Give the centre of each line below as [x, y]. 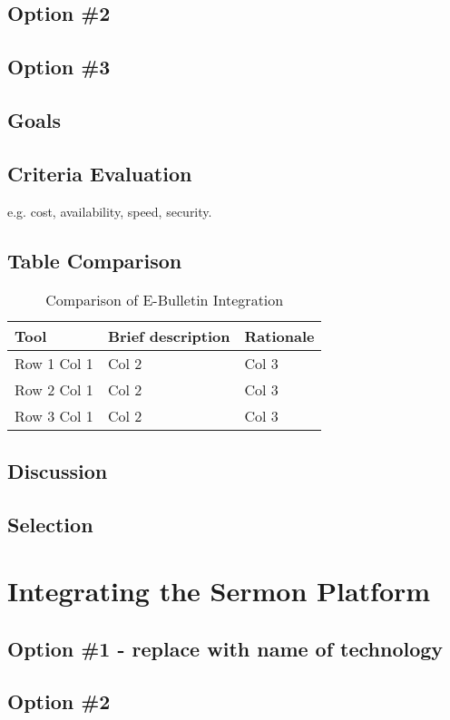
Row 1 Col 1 [54, 364]
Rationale [279, 336]
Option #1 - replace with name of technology [225, 648]
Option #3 [59, 67]
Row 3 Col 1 [54, 416]
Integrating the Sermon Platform [219, 591]
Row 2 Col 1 [54, 390]
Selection [50, 524]
